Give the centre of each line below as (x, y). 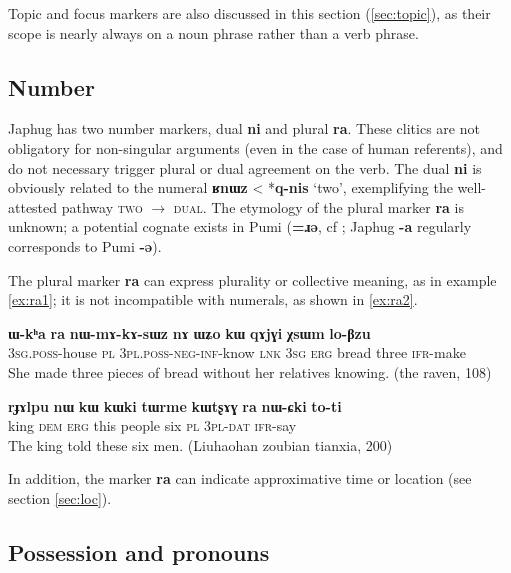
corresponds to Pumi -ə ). (85, 245)
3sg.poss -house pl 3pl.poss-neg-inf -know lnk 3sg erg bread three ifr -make (237, 352)
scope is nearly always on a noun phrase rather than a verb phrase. (213, 32)
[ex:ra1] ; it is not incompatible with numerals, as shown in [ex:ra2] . (213, 299)
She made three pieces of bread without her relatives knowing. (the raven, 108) (250, 371)
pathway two (102, 206)
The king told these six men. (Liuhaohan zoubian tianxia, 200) (200, 444)
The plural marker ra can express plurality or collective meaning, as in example (252, 279)
